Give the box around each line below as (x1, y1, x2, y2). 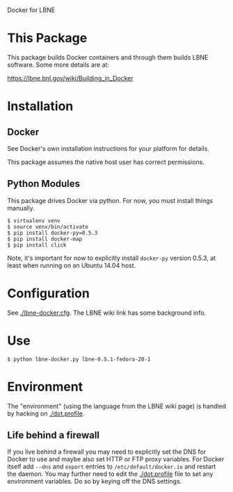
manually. (7, 204, 35, 212)
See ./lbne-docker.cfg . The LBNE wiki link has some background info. (7, 309, 207, 317)
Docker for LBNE (7, 6, 56, 14)
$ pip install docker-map (7, 236, 82, 243)
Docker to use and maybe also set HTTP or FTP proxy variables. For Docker (7, 455, 225, 464)
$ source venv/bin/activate (7, 223, 89, 230)
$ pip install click (7, 241, 67, 249)
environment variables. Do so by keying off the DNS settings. (7, 477, 182, 486)
